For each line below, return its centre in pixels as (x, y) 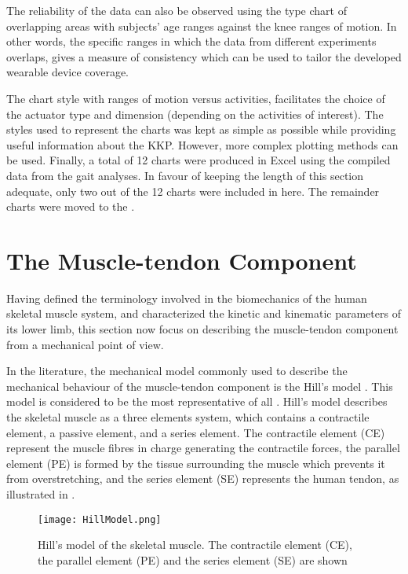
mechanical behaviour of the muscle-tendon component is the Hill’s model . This (200, 386)
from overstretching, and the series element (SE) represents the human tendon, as (203, 478)
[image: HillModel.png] (100, 519)
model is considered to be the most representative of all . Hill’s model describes (197, 401)
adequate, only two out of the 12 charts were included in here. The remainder (193, 191)
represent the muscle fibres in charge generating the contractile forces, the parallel (203, 448)
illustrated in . (41, 493)
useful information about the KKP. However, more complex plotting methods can (202, 144)
